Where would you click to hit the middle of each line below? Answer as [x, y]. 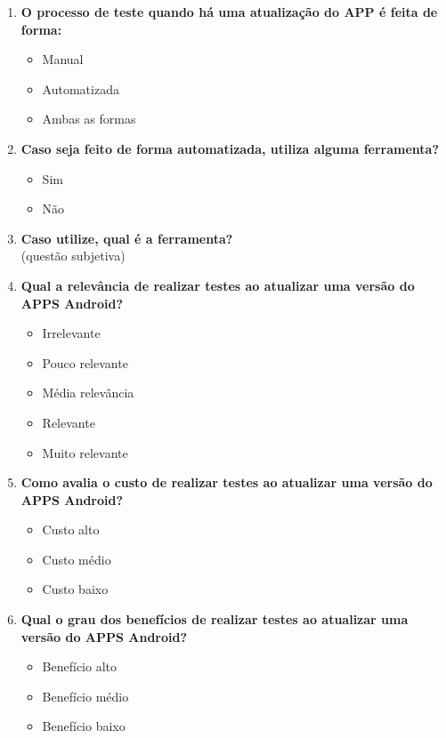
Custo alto [71, 529]
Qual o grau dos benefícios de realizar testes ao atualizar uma [215, 619]
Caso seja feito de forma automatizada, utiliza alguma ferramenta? [230, 148]
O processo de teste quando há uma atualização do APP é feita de [229, 12]
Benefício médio [85, 696]
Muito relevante [85, 452]
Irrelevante [71, 333]
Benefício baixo [84, 726]
